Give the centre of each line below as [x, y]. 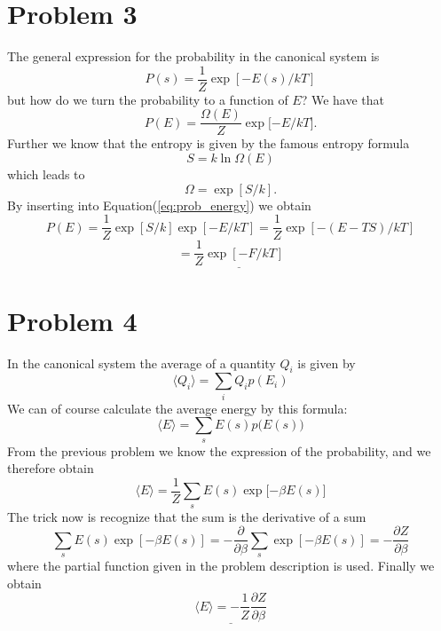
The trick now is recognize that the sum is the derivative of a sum [187, 516]
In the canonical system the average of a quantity [142, 363]
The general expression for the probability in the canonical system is [193, 56]
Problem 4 [72, 320]
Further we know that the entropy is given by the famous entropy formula [209, 143]
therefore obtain [51, 468]
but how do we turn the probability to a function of [148, 99]
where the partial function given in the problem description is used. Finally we [221, 566]
